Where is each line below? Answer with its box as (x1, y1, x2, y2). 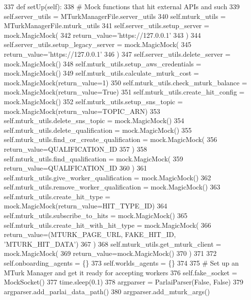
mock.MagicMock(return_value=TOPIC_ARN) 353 (4, 106, 160, 116)
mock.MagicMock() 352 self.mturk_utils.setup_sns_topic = (4, 96, 183, 106)
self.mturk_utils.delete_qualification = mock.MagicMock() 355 (4, 125, 192, 135)
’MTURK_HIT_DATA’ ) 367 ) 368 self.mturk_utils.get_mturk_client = (4, 238, 221, 249)
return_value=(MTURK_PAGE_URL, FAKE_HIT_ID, (4, 229, 176, 239)
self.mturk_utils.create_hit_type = (4, 191, 111, 201)
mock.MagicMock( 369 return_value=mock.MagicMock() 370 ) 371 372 (4, 248, 217, 258)
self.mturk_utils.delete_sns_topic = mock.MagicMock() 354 (4, 115, 184, 126)
